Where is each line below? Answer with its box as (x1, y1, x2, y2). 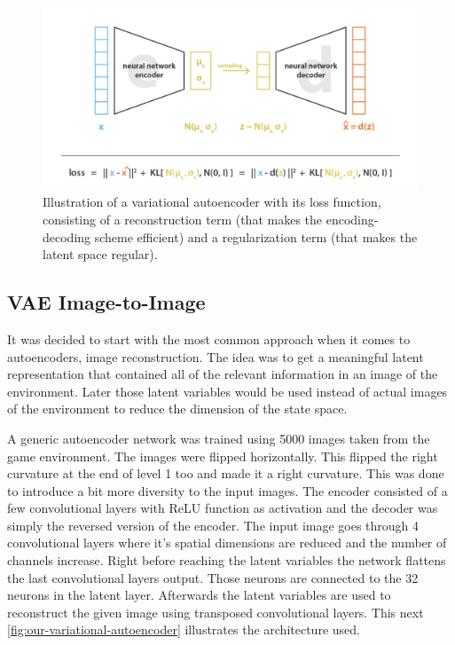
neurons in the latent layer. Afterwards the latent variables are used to (7, 586, 391, 604)
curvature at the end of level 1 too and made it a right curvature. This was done (7, 464, 444, 483)
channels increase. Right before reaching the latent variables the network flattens (7, 551, 446, 570)
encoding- (326, 209, 379, 228)
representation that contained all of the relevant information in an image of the (7, 365, 438, 383)
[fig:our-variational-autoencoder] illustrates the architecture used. (7, 620, 360, 639)
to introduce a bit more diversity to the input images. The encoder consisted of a (7, 481, 448, 499)
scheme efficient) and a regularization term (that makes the (94, 227, 418, 246)
